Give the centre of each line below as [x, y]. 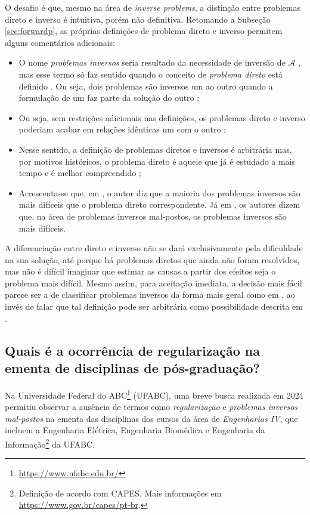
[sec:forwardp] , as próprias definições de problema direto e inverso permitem [144, 31]
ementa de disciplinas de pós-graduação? [132, 368]
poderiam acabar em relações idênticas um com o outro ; [122, 129]
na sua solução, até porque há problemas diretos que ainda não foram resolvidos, [152, 259]
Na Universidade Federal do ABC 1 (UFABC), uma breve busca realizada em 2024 [154, 394]
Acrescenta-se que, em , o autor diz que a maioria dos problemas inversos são [159, 192]
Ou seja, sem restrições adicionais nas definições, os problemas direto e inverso [162, 117]
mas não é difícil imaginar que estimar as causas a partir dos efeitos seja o [140, 271]
